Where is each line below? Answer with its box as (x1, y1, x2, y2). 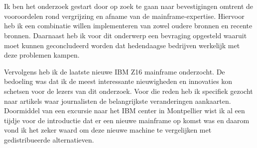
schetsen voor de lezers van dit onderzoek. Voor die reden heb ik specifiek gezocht (4, 85, 253, 96)
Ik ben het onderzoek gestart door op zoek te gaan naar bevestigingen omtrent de (4, 1, 254, 11)
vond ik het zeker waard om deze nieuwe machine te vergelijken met (4, 125, 212, 135)
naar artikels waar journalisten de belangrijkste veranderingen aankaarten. (4, 95, 231, 106)
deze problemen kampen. (4, 50, 80, 60)
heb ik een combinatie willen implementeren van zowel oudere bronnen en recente (4, 20, 253, 31)
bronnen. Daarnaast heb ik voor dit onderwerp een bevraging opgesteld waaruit (4, 30, 247, 40)
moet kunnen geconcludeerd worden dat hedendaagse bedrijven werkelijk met (4, 40, 240, 50)
